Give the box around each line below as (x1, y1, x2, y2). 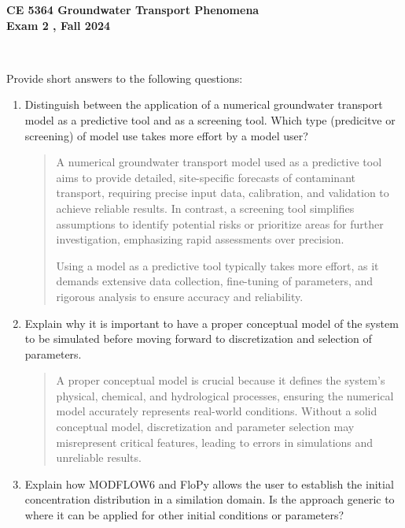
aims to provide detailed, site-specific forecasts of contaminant (56, 169, 355, 185)
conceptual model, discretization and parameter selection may (56, 418, 355, 435)
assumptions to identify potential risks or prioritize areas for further (56, 215, 384, 232)
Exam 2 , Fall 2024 (6, 17, 111, 33)
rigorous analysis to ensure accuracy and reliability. (56, 288, 304, 304)
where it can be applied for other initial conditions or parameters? (24, 507, 344, 523)
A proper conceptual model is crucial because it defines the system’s (56, 372, 385, 389)
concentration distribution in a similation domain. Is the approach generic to (24, 491, 395, 508)
